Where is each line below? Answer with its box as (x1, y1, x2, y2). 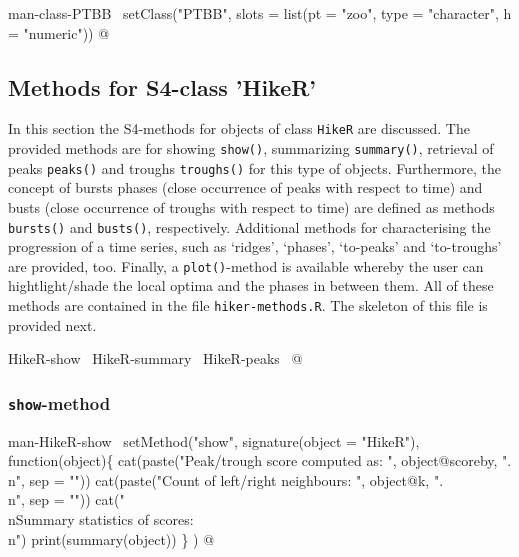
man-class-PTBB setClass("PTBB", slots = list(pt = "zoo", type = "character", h (8, 3, 512, 23)
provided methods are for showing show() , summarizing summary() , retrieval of (8, 138, 494, 159)
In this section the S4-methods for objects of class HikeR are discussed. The (8, 118, 470, 139)
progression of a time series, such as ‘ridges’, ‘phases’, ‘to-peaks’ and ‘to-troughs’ (8, 236, 502, 257)
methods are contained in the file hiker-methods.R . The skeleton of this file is (8, 295, 488, 316)
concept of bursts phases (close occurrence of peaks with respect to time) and (8, 177, 483, 198)
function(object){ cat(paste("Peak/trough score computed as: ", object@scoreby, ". (8, 450, 512, 471)
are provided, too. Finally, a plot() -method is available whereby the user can (8, 255, 484, 276)
